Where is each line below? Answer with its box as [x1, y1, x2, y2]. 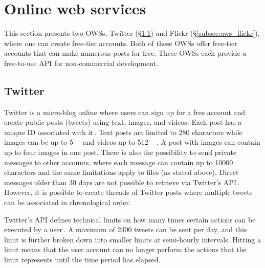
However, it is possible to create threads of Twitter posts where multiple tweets [4, 187, 253, 197]
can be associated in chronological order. [4, 197, 131, 208]
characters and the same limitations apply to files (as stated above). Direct [4, 167, 239, 177]
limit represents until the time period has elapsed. [4, 254, 161, 265]
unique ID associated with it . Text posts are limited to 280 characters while [4, 126, 242, 137]
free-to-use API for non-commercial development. [4, 57, 158, 68]
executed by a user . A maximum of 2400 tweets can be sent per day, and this [4, 224, 247, 235]
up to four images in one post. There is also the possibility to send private [4, 147, 237, 158]
